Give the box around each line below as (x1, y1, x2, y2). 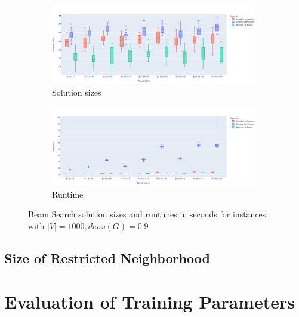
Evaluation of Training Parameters (4, 290, 295, 314)
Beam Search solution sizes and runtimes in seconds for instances (28, 208, 266, 220)
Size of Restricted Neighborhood (4, 248, 210, 267)
